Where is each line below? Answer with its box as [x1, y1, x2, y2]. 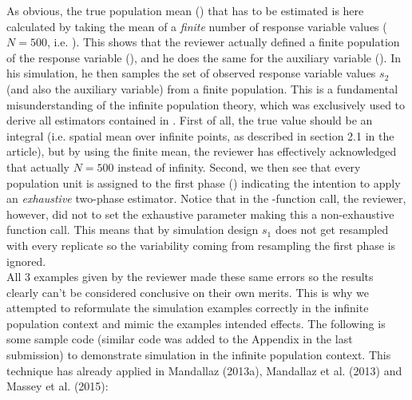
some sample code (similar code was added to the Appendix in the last [6, 331, 353, 347]
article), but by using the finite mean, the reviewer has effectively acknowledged [6, 143, 397, 160]
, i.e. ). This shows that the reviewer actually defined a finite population [46, 34, 400, 50]
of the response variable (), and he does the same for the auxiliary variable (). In [6, 49, 402, 65]
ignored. [6, 252, 46, 269]
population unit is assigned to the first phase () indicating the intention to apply [6, 174, 401, 191]
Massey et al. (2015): [6, 378, 109, 394]
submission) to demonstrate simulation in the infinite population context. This [6, 347, 391, 363]
